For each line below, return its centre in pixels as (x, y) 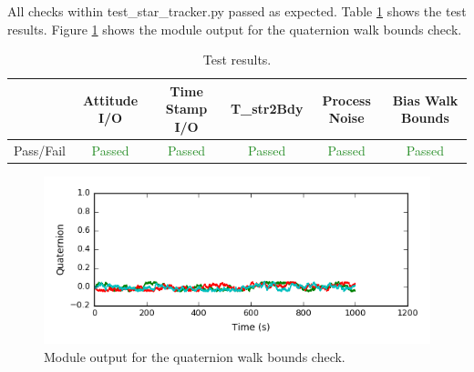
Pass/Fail (40, 150)
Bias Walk (425, 100)
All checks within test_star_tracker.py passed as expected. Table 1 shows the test (237, 11)
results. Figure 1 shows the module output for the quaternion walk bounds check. (235, 29)
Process (346, 100)
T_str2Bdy (267, 109)
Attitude (110, 100)
